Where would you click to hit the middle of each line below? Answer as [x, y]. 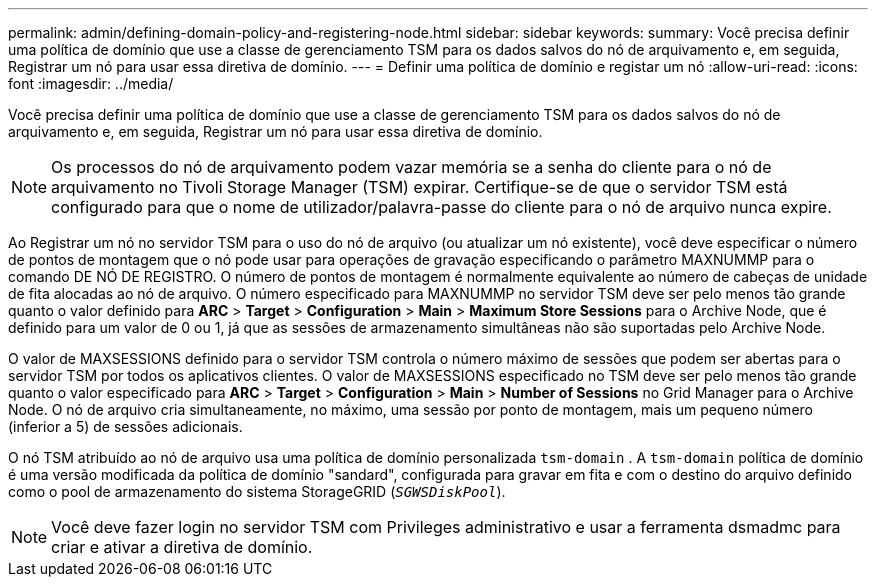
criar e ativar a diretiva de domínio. [182, 547]
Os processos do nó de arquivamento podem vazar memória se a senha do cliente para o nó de [411, 167]
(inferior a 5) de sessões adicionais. [125, 426]
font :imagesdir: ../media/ [91, 83]
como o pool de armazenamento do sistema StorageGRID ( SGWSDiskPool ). [257, 491]
